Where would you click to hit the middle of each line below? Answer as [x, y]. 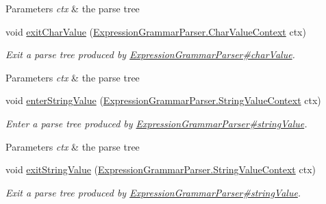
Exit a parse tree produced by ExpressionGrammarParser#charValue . [150, 54]
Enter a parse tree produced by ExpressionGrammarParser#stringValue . [156, 123]
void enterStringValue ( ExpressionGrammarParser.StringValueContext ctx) [163, 100]
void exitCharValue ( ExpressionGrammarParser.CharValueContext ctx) [156, 31]
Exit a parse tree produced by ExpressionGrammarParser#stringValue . [153, 192]
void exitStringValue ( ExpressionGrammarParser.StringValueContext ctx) [161, 169]
